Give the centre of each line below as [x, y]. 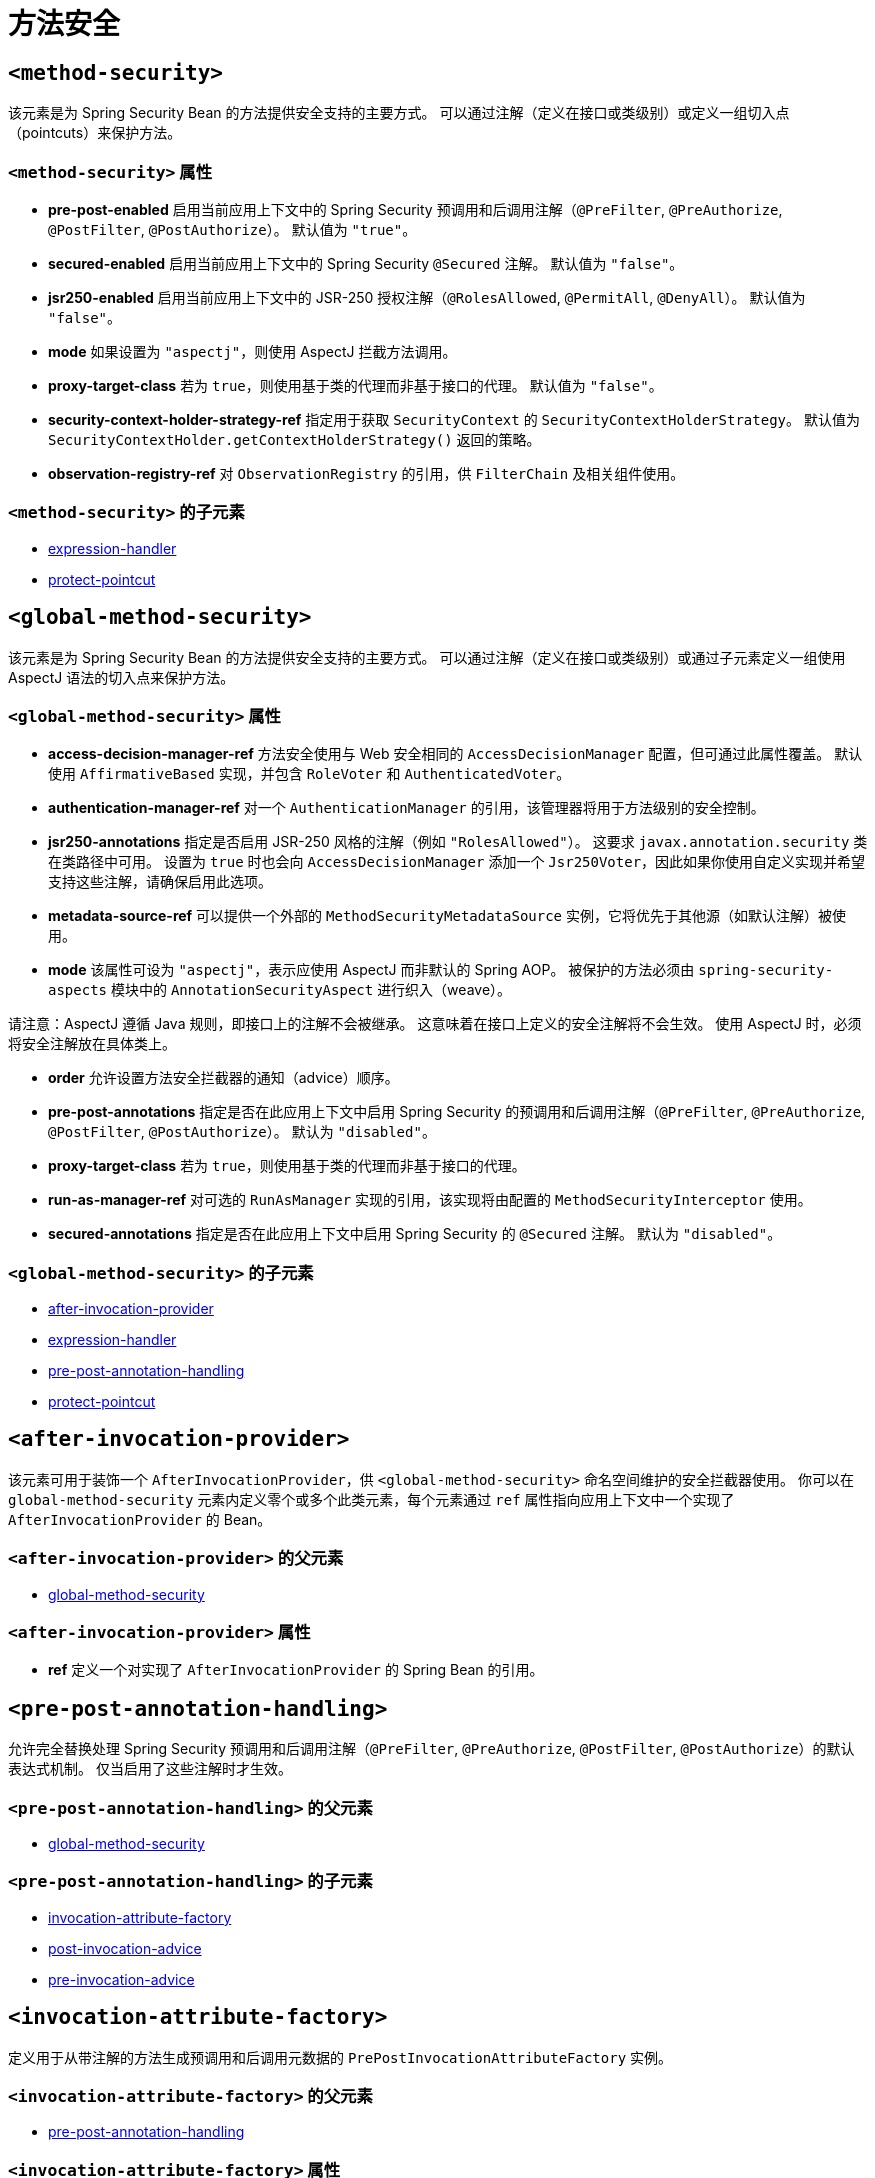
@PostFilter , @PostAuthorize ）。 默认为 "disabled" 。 [242, 1132]
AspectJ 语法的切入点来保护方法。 [121, 677]
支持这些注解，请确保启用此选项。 [160, 882]
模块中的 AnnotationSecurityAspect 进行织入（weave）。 [311, 990]
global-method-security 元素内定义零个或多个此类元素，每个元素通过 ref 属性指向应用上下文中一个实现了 [371, 1499]
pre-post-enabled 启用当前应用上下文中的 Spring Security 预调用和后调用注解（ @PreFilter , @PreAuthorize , [415, 209]
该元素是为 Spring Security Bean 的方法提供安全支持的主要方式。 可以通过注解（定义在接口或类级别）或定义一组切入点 [399, 113]
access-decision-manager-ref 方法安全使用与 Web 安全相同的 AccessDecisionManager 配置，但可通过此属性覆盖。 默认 [455, 754]
